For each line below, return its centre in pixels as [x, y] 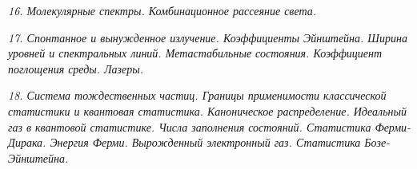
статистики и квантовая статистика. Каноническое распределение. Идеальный [208, 110]
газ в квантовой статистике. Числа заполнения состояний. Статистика [190, 126]
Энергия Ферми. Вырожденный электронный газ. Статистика [205, 142]
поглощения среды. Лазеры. [76, 68]
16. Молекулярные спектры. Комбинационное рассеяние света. [162, 10]
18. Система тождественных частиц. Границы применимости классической [197, 95]
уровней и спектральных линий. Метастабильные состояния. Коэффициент [195, 53]
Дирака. [27, 142]
